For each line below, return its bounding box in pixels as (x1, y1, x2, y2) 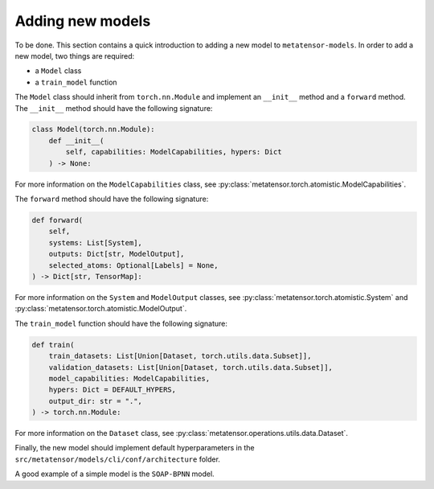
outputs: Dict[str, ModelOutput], (48, 249, 185, 259)
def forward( (31, 216, 84, 225)
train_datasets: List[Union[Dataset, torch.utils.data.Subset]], (48, 351, 312, 361)
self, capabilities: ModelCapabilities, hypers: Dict (65, 147, 282, 157)
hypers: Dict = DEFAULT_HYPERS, (48, 385, 177, 394)
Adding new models (14, 12, 151, 30)
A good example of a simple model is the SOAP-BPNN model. (14, 469, 215, 479)
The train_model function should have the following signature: (14, 318, 228, 328)
